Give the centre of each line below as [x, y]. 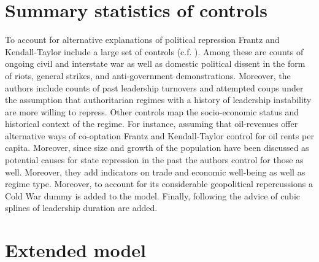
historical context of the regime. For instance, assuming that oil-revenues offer [152, 124]
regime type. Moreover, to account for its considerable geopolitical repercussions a [159, 184]
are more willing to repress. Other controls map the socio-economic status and [152, 111]
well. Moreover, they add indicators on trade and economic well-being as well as [155, 171]
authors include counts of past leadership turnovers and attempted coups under [154, 87]
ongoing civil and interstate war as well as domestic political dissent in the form [155, 64]
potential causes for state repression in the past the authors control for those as [154, 160]
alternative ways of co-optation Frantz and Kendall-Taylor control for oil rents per [159, 135]
